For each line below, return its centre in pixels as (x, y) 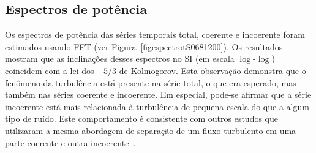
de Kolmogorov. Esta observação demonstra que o (213, 70)
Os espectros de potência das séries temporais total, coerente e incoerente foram (155, 35)
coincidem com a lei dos (50, 70)
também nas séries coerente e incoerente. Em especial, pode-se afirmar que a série (158, 95)
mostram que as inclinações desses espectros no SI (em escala (120, 58)
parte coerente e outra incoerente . (70, 142)
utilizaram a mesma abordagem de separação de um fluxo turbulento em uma (151, 130)
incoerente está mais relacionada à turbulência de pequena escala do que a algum (157, 106)
